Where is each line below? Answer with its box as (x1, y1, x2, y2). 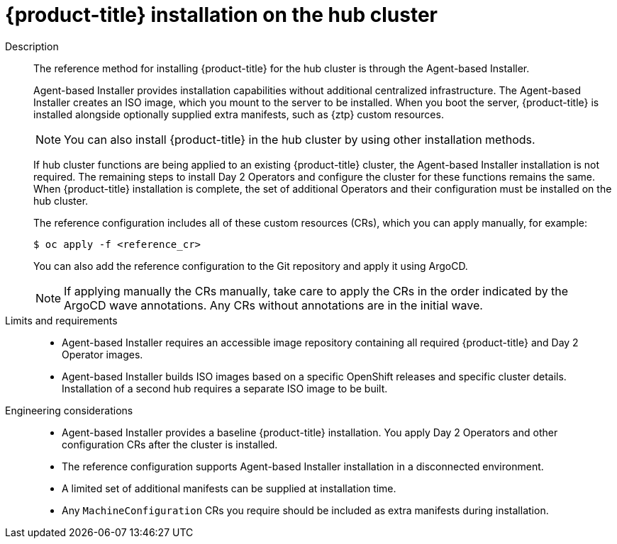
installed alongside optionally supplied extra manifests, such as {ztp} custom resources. (33, 108, 444, 120)
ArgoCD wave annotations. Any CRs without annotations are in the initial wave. (64, 297, 483, 312)
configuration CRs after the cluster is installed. (62, 438, 278, 450)
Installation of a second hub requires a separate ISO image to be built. (62, 382, 388, 395)
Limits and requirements (5, 314, 118, 327)
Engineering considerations (5, 404, 133, 416)
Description (5, 40, 59, 52)
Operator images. (62, 348, 143, 361)
